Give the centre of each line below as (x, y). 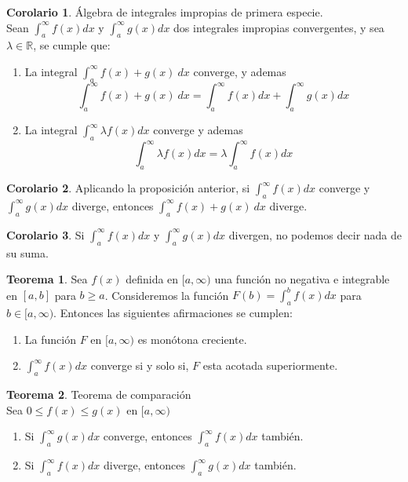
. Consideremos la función (167, 295)
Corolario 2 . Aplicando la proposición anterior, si (128, 188)
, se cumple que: (72, 45)
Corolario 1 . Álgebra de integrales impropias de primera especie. (165, 12)
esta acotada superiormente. (270, 365)
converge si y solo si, (140, 365)
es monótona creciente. (192, 339)
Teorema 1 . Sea (47, 279)
